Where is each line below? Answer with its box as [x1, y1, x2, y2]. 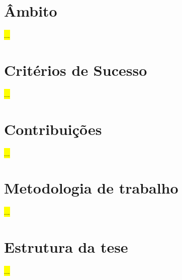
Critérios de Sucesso [4, 59, 147, 80]
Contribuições [4, 118, 102, 139]
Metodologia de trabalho [4, 177, 178, 198]
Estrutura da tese [4, 237, 128, 257]
